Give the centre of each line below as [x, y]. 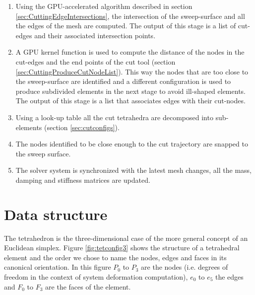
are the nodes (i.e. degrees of [185, 267]
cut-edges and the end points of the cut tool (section [96, 61]
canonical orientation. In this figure [58, 267]
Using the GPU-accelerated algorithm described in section [104, 6]
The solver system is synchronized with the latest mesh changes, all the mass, [133, 170]
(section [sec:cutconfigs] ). [82, 127]
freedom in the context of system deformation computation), [96, 277]
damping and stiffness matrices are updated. [83, 180]
